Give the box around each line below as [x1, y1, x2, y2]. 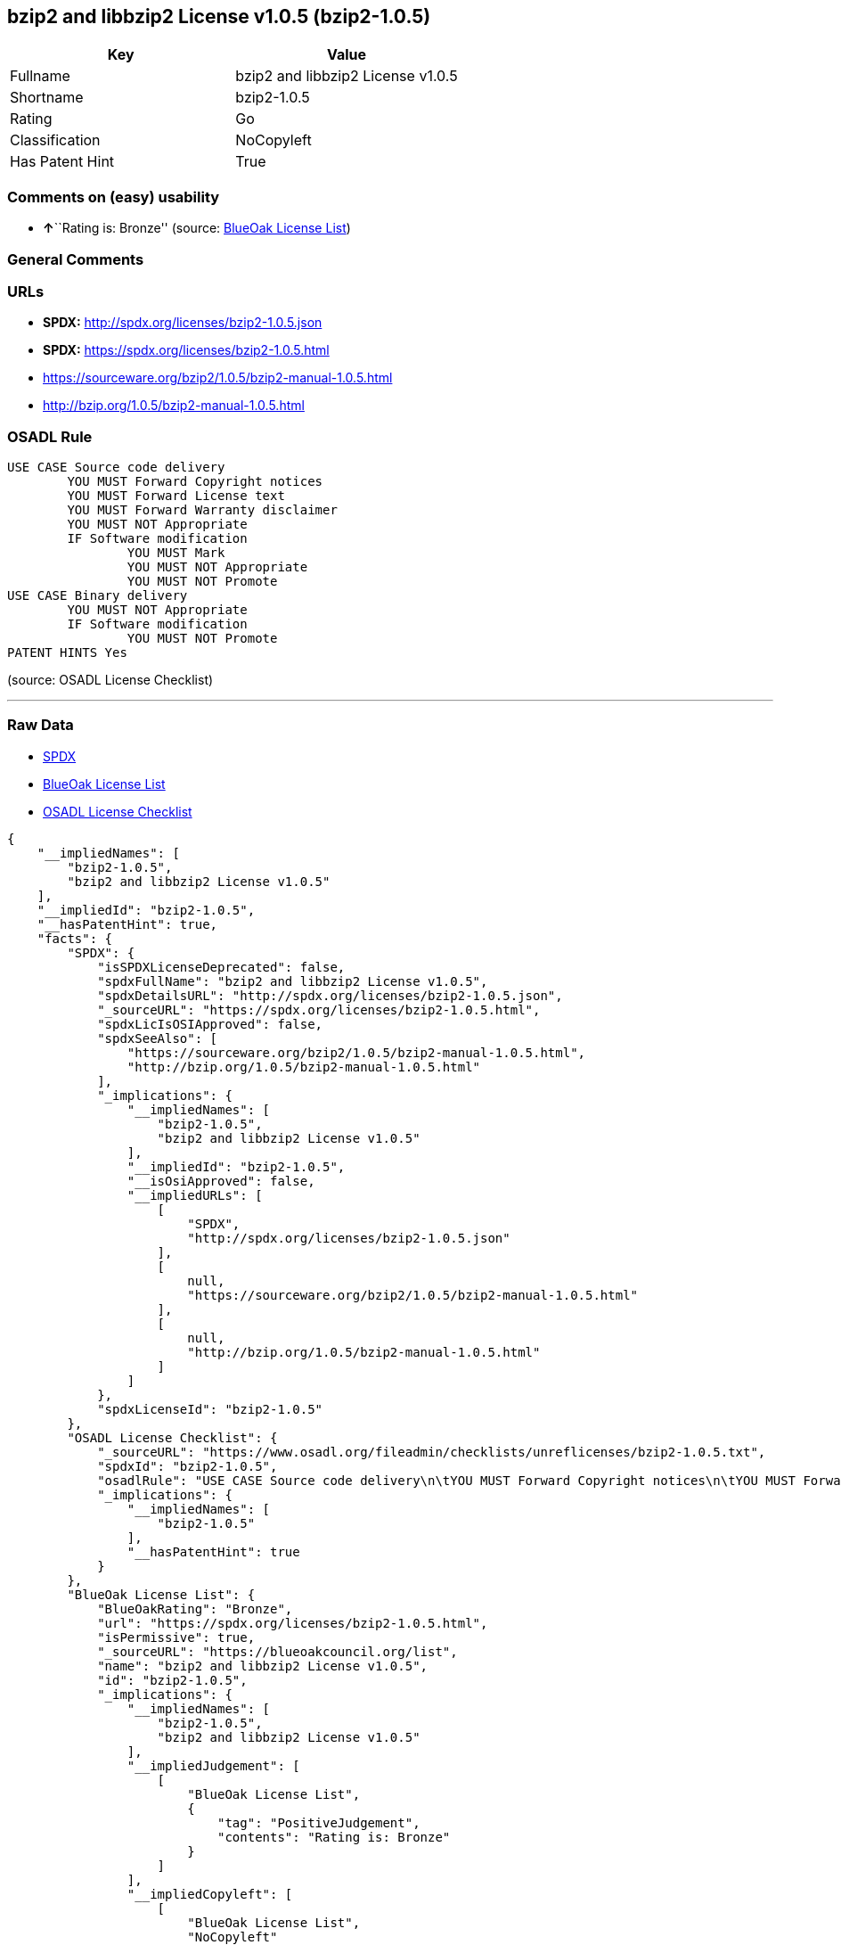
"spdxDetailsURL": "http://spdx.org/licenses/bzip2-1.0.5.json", [97, 988, 563, 1003]
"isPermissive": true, [97, 1629, 256, 1645]
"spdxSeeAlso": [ [97, 1030, 218, 1046]
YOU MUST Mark [127, 546, 225, 561]
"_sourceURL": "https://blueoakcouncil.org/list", [97, 1644, 458, 1659]
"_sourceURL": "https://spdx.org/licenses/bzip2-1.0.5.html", [97, 1002, 541, 1017]
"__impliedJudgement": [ [127, 1758, 300, 1773]
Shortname [10, 88, 84, 107]
